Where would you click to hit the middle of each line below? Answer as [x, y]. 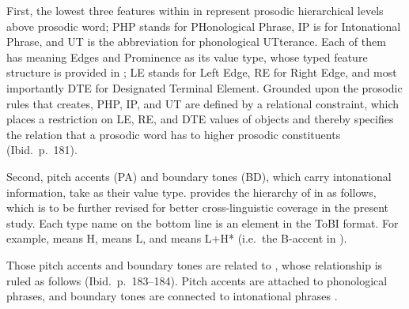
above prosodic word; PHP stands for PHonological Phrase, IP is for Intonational [204, 26]
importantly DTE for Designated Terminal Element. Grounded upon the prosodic [204, 87]
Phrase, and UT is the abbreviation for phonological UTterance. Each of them [196, 41]
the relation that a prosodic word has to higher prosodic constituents [174, 134]
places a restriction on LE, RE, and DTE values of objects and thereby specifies [200, 119]
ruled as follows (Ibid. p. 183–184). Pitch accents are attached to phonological [197, 280]
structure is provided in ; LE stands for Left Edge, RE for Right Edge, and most [202, 72]
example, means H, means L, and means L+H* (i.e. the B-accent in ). [177, 238]
